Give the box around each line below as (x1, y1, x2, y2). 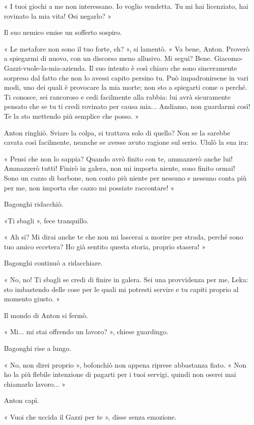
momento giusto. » (4, 293, 60, 304)
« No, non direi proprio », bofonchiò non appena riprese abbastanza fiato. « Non (4, 359, 247, 370)
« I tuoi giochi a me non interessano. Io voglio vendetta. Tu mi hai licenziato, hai (4, 1, 249, 11)
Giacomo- (214, 53, 243, 63)
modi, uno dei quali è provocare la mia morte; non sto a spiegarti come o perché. (4, 82, 247, 92)
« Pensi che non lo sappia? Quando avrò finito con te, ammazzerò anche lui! (4, 153, 233, 163)
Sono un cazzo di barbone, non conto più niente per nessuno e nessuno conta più (4, 172, 247, 183)
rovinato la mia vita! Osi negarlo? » (4, 10, 112, 21)
